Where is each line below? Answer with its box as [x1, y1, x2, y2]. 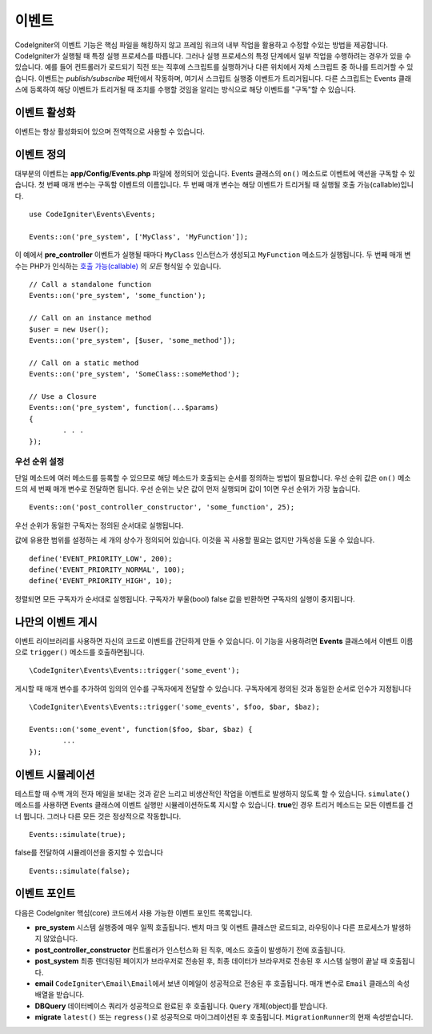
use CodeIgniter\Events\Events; [29, 210, 156, 219]
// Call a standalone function [29, 280, 152, 289]
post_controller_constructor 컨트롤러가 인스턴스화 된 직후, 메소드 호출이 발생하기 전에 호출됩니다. [34, 945, 346, 955]
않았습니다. [42, 934, 78, 943]
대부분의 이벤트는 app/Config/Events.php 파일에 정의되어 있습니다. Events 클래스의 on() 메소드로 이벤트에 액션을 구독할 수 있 [14, 168, 415, 178]
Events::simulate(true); [29, 830, 126, 839]
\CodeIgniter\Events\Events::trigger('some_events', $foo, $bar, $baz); [29, 702, 320, 712]
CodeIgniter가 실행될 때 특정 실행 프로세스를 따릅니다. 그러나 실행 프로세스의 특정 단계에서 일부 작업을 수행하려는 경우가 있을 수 [14, 50, 412, 60]
